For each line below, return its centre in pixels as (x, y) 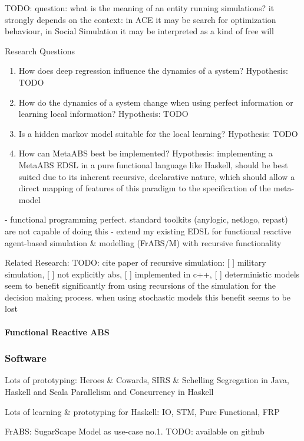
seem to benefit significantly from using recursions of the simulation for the (140, 285)
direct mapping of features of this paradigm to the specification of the (145, 188)
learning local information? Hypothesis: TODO (103, 114)
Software (26, 358)
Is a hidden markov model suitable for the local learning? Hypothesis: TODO (158, 133)
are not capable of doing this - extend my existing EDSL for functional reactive (148, 231)
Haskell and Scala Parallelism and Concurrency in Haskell (109, 392)
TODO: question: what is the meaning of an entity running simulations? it (140, 8)
